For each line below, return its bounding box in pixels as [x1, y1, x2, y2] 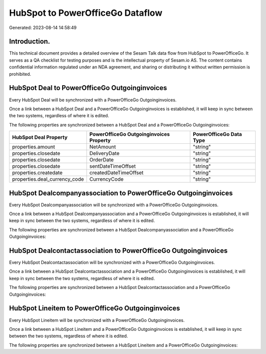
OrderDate [89, 157, 114, 163]
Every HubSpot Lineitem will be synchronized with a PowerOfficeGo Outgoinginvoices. [9, 317, 185, 323]
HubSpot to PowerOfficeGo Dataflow [9, 7, 163, 18]
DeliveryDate [89, 150, 120, 157]
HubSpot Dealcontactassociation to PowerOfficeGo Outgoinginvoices [9, 246, 228, 255]
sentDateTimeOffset [89, 163, 136, 170]
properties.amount [12, 143, 55, 150]
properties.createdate [12, 169, 63, 176]
